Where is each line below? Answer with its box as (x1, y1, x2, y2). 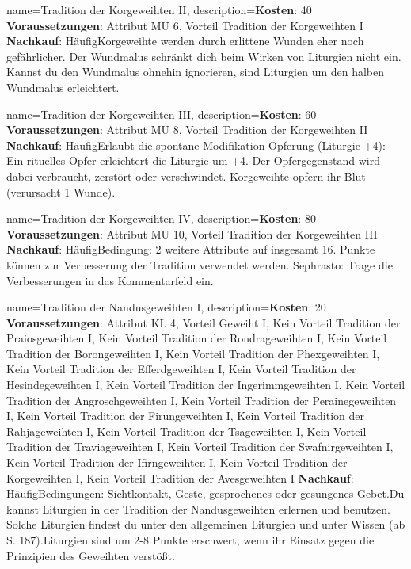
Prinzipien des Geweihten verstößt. (6, 547, 175, 563)
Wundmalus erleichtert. (6, 78, 120, 95)
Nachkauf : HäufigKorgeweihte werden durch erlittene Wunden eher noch (6, 32, 364, 49)
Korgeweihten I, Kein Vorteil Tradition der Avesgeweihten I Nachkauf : (6, 469, 354, 486)
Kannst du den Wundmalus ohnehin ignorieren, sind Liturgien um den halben (6, 63, 385, 80)
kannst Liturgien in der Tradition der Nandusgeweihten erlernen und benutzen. (6, 500, 390, 517)
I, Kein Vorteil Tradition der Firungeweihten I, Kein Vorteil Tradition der (6, 407, 365, 424)
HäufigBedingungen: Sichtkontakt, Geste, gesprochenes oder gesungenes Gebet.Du (6, 485, 405, 502)
